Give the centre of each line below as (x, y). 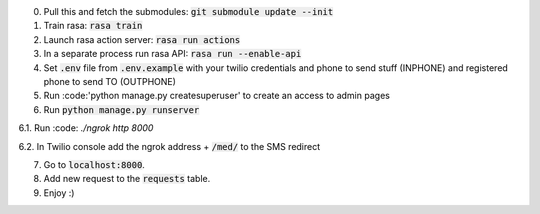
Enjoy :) (59, 192)
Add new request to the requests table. (127, 179)
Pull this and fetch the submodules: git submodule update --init (188, 11)
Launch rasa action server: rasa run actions (142, 39)
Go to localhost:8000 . (94, 164)
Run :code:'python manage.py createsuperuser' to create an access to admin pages (216, 96)
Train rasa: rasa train (93, 26)
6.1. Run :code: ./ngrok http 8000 (86, 128)
